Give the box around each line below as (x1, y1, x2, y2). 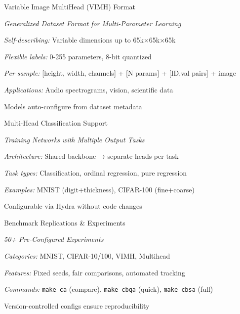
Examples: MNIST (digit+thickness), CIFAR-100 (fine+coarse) (4, 184, 195, 194)
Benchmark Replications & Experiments (4, 217, 125, 227)
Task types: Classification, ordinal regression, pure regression (4, 167, 187, 178)
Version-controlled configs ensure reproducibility (4, 300, 150, 311)
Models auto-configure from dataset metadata (4, 101, 142, 111)
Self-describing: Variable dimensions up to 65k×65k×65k (4, 35, 176, 45)
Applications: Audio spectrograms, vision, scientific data (4, 84, 173, 94)
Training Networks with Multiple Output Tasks (4, 134, 145, 144)
